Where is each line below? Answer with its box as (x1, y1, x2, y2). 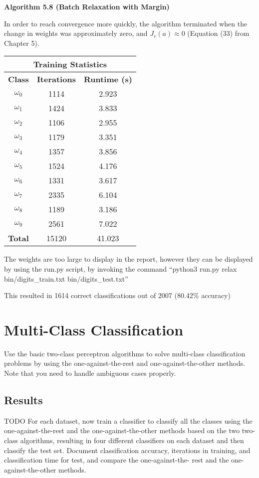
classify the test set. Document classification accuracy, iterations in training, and (4, 445, 251, 455)
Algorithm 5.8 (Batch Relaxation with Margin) (4, 1, 170, 11)
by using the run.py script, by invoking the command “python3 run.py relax (4, 263, 237, 274)
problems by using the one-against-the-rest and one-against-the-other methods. (4, 358, 246, 368)
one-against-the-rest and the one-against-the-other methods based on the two (4, 425, 240, 436)
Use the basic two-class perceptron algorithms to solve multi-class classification (4, 348, 246, 358)
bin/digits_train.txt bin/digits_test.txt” (4, 273, 128, 284)
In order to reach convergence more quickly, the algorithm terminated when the (4, 18, 248, 28)
